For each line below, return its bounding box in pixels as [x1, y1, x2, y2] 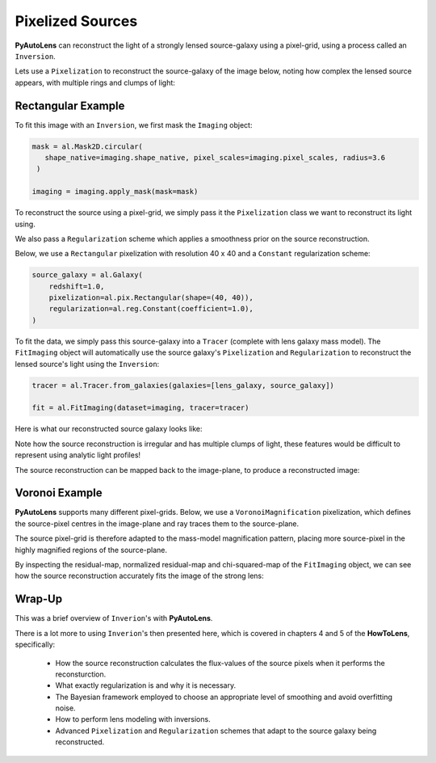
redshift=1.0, [48, 281, 105, 291]
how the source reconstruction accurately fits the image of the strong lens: [15, 571, 264, 581]
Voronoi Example [15, 486, 103, 500]
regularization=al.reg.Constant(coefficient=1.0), [48, 304, 254, 314]
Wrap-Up [15, 592, 63, 606]
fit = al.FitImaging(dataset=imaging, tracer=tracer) [31, 403, 249, 412]
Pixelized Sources [15, 12, 138, 30]
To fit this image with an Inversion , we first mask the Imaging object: [15, 120, 253, 129]
